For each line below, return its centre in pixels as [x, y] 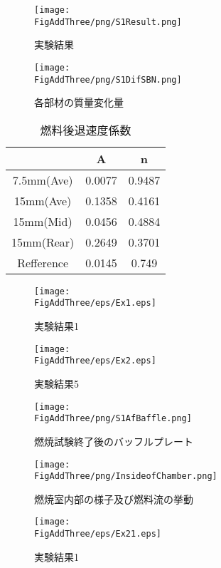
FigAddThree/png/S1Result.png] [108, 22]
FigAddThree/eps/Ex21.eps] [98, 534]
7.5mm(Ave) [43, 180]
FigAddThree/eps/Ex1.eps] [95, 303]
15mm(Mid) [43, 221]
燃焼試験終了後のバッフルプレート [114, 441]
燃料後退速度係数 [86, 130]
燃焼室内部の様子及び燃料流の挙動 [114, 499]
